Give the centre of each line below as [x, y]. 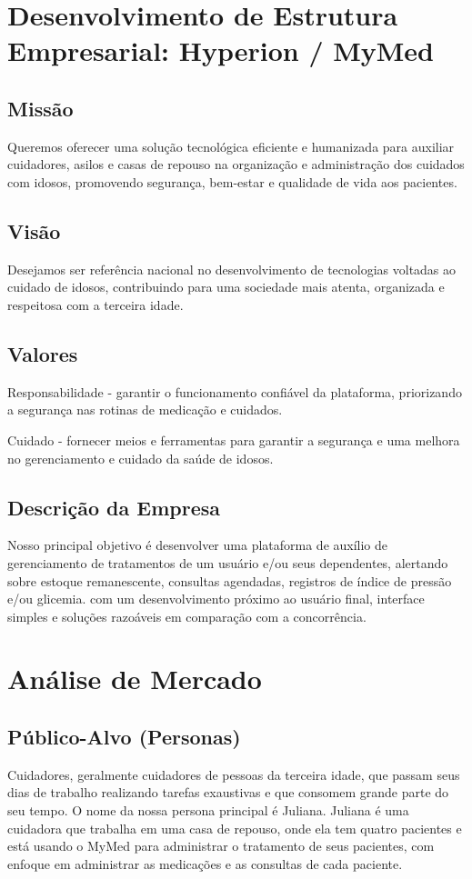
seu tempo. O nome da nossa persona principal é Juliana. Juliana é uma [208, 810]
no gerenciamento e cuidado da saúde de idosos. [141, 458]
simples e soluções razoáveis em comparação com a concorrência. [187, 616]
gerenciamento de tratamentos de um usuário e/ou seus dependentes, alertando [228, 562]
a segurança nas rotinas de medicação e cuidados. [145, 410]
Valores [43, 353]
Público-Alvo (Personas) [124, 737]
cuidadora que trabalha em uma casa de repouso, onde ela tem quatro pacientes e [235, 828]
